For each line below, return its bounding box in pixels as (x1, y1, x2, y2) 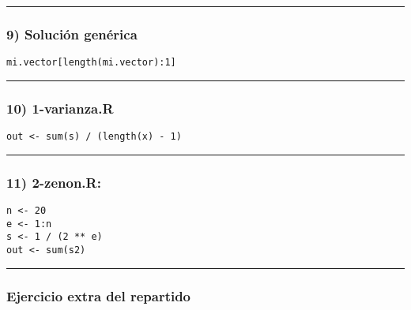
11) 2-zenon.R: (6, 172, 101, 192)
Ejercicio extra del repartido (6, 286, 191, 305)
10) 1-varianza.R (6, 98, 114, 118)
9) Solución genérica (6, 24, 138, 43)
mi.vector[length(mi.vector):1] (6, 57, 176, 69)
